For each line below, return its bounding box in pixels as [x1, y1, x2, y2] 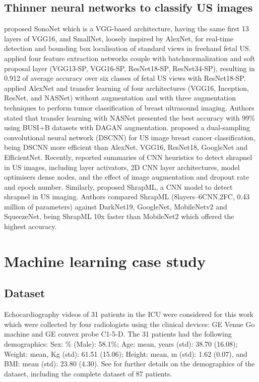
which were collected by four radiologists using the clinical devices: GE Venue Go [4, 318, 255, 329]
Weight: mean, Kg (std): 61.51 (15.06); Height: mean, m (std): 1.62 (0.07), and [4, 348, 247, 359]
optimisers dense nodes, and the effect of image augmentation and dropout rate [4, 172, 249, 182]
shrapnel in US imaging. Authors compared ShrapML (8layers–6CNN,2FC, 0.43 [4, 191, 250, 202]
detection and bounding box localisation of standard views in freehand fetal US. [4, 43, 251, 53]
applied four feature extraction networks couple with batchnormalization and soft [4, 52, 255, 63]
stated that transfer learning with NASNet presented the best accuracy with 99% [4, 112, 255, 123]
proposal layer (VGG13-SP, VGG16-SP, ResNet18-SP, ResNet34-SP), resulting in [4, 63, 255, 73]
